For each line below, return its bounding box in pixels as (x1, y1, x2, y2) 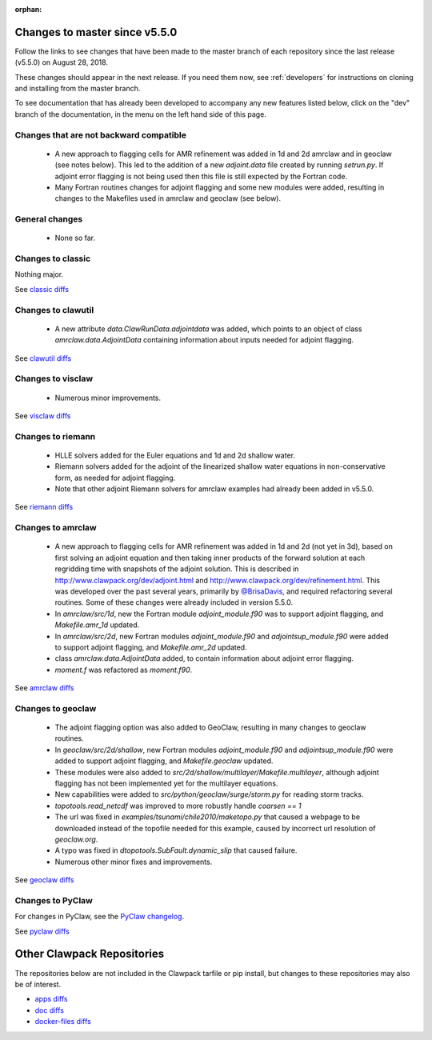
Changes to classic (14, 253, 91, 264)
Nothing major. (14, 270, 64, 279)
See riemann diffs (14, 502, 74, 512)
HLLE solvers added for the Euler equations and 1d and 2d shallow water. (54, 450, 296, 460)
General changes (14, 214, 83, 225)
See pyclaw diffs (14, 926, 70, 936)
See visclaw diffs (14, 410, 71, 420)
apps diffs (34, 994, 68, 1004)
